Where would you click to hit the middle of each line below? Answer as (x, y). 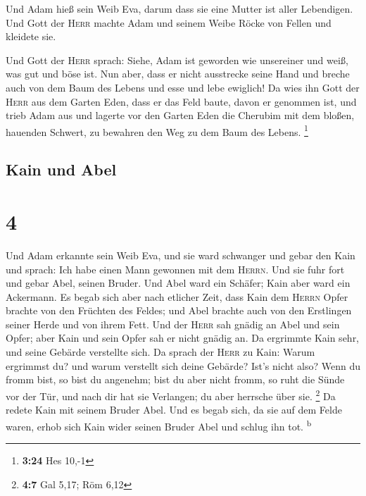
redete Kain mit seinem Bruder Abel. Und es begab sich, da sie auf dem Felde (174, 410)
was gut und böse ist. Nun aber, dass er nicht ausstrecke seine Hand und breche (178, 74)
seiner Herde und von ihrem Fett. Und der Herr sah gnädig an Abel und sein (173, 324)
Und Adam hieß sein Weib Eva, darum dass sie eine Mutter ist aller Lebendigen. (179, 8)
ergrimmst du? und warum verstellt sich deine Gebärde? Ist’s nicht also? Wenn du (183, 365)
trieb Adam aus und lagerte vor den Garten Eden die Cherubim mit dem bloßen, (180, 115)
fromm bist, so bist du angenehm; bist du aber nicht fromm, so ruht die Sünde (175, 379)
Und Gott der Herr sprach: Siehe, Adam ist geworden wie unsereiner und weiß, (177, 60)
